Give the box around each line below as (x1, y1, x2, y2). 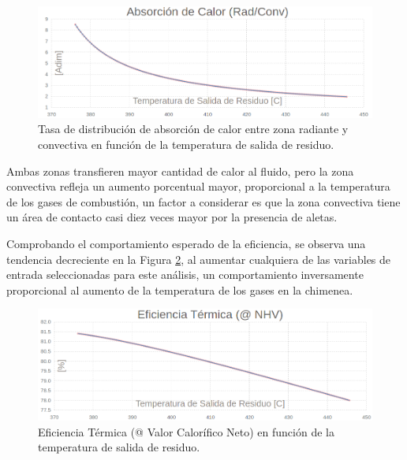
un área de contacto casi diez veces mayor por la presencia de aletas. (6, 209, 338, 225)
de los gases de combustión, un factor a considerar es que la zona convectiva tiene (6, 193, 401, 210)
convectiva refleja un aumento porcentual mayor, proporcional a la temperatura (6, 178, 390, 195)
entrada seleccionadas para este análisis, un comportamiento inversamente (6, 266, 364, 283)
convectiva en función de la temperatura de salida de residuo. (38, 135, 334, 152)
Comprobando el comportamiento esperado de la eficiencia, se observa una (6, 235, 366, 251)
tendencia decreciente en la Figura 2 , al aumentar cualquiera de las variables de (6, 250, 391, 267)
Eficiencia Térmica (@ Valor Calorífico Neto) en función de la (38, 423, 334, 440)
